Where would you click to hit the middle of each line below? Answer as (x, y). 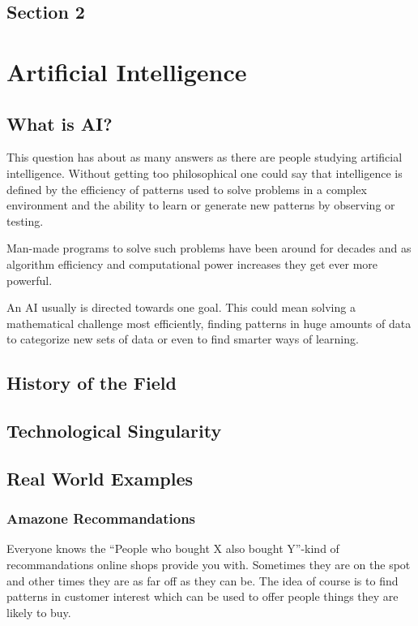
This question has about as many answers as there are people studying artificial (205, 157)
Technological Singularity (114, 431)
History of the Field (92, 383)
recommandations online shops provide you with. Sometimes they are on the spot (209, 565)
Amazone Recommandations (101, 518)
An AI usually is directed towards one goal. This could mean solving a (181, 307)
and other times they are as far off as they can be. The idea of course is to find (203, 580)
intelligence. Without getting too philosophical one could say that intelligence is (205, 173)
